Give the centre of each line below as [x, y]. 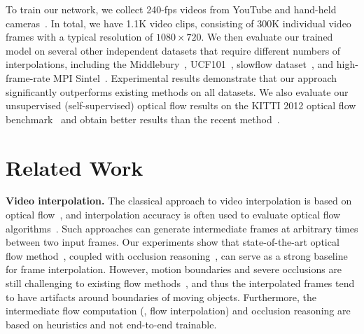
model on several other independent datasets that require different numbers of [173, 50]
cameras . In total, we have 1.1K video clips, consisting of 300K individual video [178, 23]
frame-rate [28, 77]
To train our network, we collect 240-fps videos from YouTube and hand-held [171, 9]
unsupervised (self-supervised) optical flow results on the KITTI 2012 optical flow [181, 105]
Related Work [75, 167]
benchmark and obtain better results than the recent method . [143, 119]
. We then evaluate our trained [267, 37]
